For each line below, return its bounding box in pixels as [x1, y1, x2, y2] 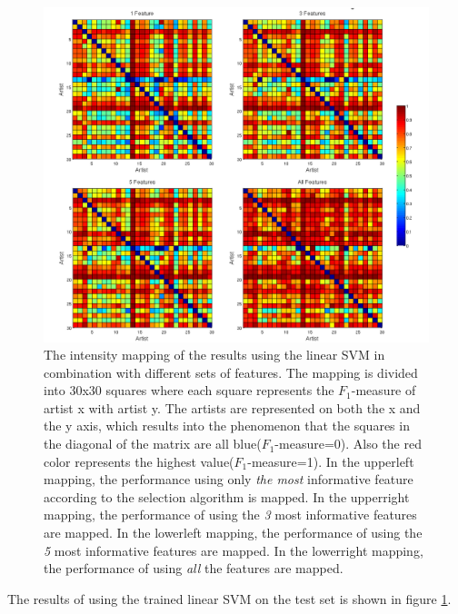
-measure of [351, 381, 416, 400]
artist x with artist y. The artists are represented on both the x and [44, 398, 421, 417]
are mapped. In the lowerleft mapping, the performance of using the [44, 523, 423, 542]
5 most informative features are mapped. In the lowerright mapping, [44, 540, 423, 560]
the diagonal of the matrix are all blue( [44, 434, 262, 453]
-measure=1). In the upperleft [247, 451, 414, 470]
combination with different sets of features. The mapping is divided [44, 362, 418, 381]
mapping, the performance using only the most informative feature [44, 470, 413, 489]
